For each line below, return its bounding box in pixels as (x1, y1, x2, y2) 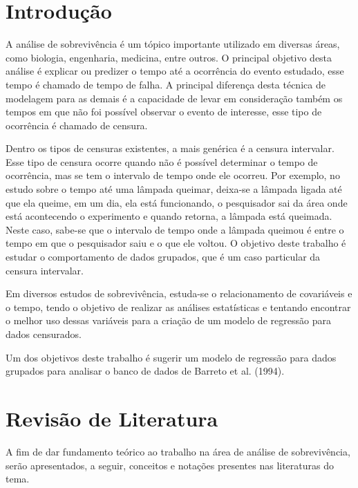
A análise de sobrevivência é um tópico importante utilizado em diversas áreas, (6, 37, 340, 51)
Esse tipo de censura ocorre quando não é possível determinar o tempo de (6, 154, 318, 169)
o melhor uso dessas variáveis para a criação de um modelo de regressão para (6, 313, 331, 328)
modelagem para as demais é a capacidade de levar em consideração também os (6, 91, 343, 105)
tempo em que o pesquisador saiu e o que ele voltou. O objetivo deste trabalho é (6, 236, 346, 250)
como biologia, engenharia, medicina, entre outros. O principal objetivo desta (6, 50, 332, 64)
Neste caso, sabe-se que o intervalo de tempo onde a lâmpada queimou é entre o (6, 222, 344, 236)
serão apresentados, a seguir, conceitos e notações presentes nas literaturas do (6, 458, 334, 472)
